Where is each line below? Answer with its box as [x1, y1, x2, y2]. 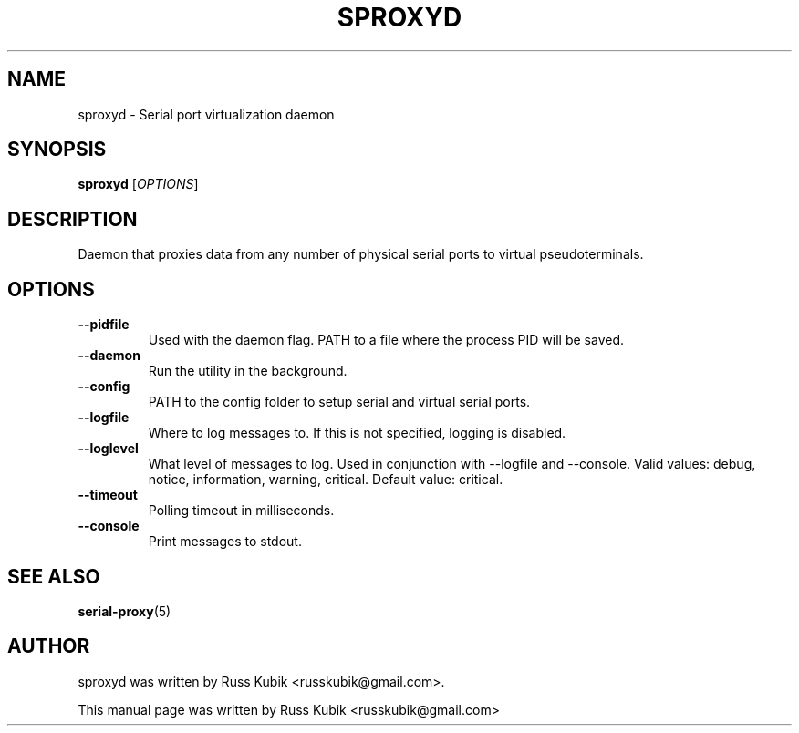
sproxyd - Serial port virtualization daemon [78, 106, 335, 122]
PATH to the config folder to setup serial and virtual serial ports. [148, 394, 531, 410]
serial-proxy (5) [78, 603, 171, 619]
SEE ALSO [7, 564, 100, 588]
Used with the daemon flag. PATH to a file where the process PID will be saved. [148, 332, 624, 348]
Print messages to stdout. [148, 533, 302, 550]
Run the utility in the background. [148, 363, 348, 379]
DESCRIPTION [7, 207, 138, 231]
